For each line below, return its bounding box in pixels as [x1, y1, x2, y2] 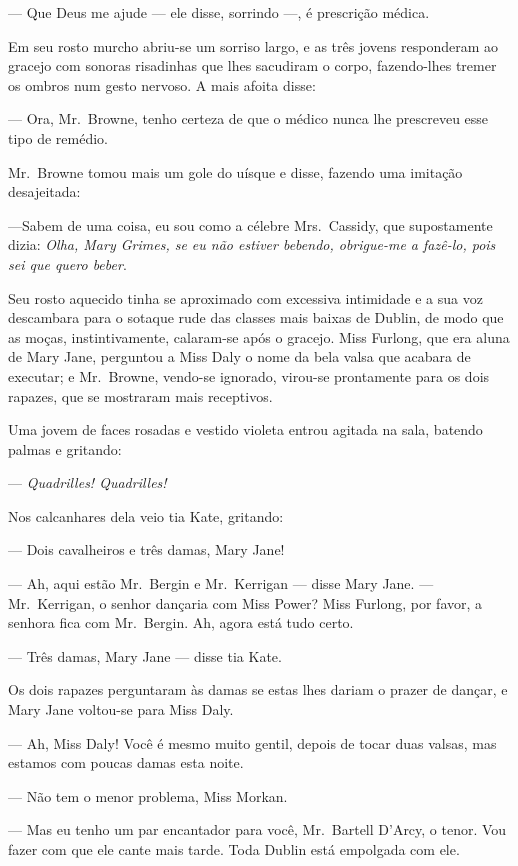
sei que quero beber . [8, 253, 127, 274]
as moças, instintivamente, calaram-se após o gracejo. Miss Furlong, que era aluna [8, 326, 510, 347]
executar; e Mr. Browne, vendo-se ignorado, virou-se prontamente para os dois [8, 365, 490, 386]
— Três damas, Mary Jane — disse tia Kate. [8, 645, 282, 666]
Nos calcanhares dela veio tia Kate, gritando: [8, 505, 284, 526]
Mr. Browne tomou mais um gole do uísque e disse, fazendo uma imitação [8, 161, 463, 182]
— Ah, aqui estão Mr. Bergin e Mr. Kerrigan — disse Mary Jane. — [8, 573, 434, 594]
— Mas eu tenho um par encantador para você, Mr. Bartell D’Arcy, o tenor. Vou [8, 819, 507, 840]
